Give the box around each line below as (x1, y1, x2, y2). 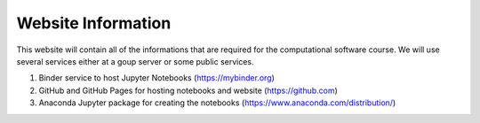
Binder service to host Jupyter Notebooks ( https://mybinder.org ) (38, 73, 276, 83)
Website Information (16, 13, 172, 33)
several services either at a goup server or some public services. (16, 56, 254, 66)
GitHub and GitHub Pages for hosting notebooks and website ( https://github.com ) (38, 85, 338, 96)
